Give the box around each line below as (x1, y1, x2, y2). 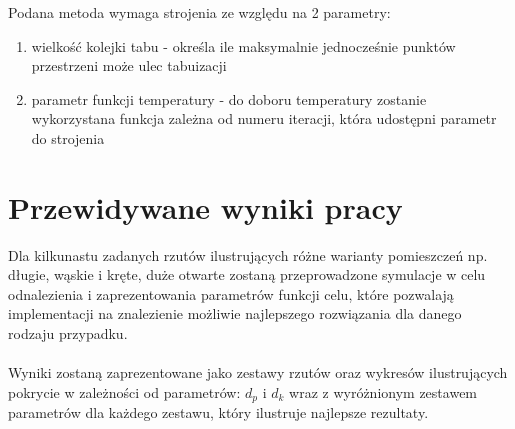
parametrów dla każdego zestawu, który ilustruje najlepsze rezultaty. (8, 402, 429, 423)
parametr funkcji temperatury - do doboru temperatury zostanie (31, 88, 427, 109)
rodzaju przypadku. (8, 323, 128, 344)
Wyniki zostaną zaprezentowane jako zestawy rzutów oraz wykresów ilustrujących (8, 362, 508, 383)
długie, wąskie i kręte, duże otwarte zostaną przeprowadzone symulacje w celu (8, 264, 486, 285)
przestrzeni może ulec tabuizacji (31, 55, 227, 76)
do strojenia (31, 127, 105, 148)
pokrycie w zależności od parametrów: (8, 381, 241, 402)
